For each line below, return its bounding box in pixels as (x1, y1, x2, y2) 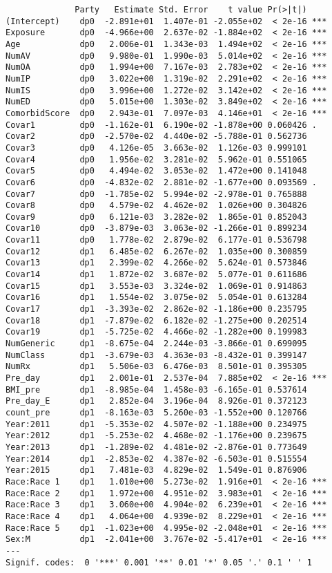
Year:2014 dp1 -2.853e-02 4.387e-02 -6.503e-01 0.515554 (6, 453, 307, 464)
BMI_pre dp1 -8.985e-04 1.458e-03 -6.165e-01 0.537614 (6, 384, 307, 395)
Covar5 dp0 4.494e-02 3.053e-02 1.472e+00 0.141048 (6, 166, 307, 176)
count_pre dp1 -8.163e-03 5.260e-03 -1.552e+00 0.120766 (6, 407, 307, 417)
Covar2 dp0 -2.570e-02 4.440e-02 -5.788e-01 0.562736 (6, 131, 307, 142)
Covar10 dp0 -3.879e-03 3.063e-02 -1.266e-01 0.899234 (6, 223, 307, 234)
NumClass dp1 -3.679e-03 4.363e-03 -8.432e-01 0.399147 (6, 350, 307, 360)
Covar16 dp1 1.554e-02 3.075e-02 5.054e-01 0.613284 (6, 292, 307, 303)
